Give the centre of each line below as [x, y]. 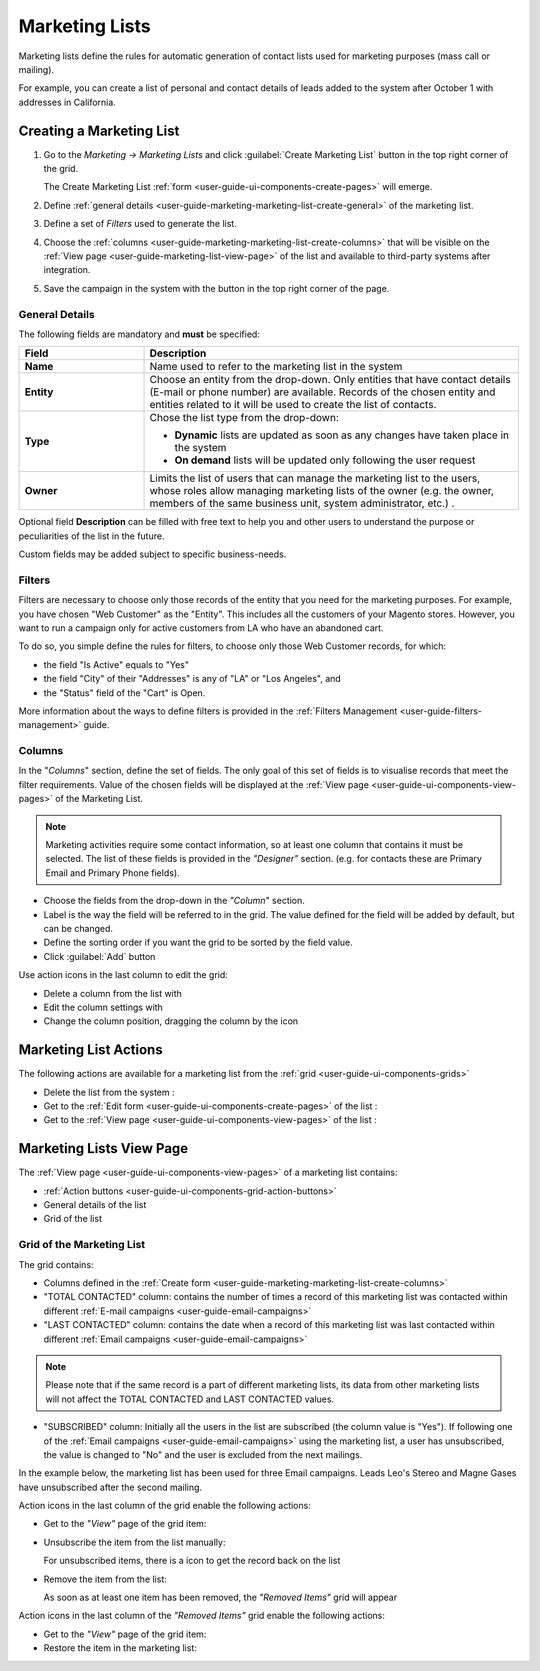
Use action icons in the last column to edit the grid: [123, 975]
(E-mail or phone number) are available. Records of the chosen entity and [322, 392]
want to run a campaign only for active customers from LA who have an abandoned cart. [201, 627]
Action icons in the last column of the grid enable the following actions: [165, 1506]
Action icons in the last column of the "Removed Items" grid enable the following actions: [201, 1616]
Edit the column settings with [103, 1007]
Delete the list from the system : [109, 1092]
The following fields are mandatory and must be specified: [139, 334]
